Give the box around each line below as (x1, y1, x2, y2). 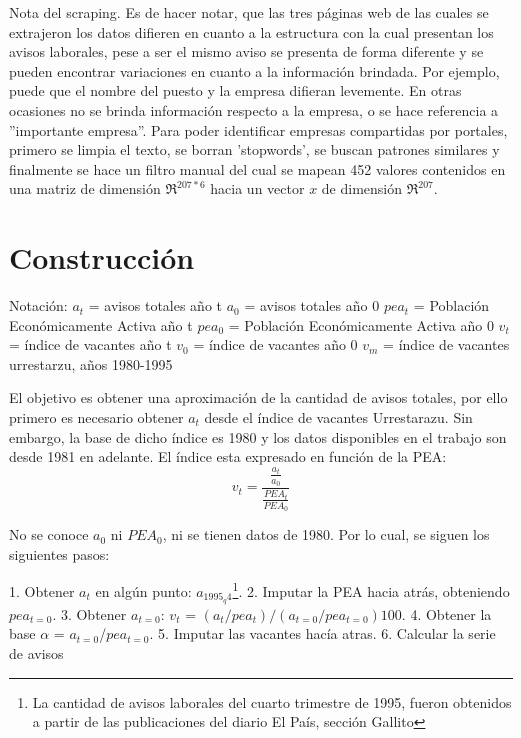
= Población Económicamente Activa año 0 (228, 314, 494, 335)
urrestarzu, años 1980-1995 (9, 353, 173, 374)
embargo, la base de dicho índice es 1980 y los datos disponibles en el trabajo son (9, 426, 507, 447)
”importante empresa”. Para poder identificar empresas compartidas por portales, (9, 119, 508, 140)
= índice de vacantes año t (9, 334, 172, 355)
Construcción (9, 237, 195, 278)
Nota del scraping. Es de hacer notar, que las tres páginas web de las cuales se (9, 2, 489, 22)
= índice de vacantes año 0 (193, 334, 358, 355)
